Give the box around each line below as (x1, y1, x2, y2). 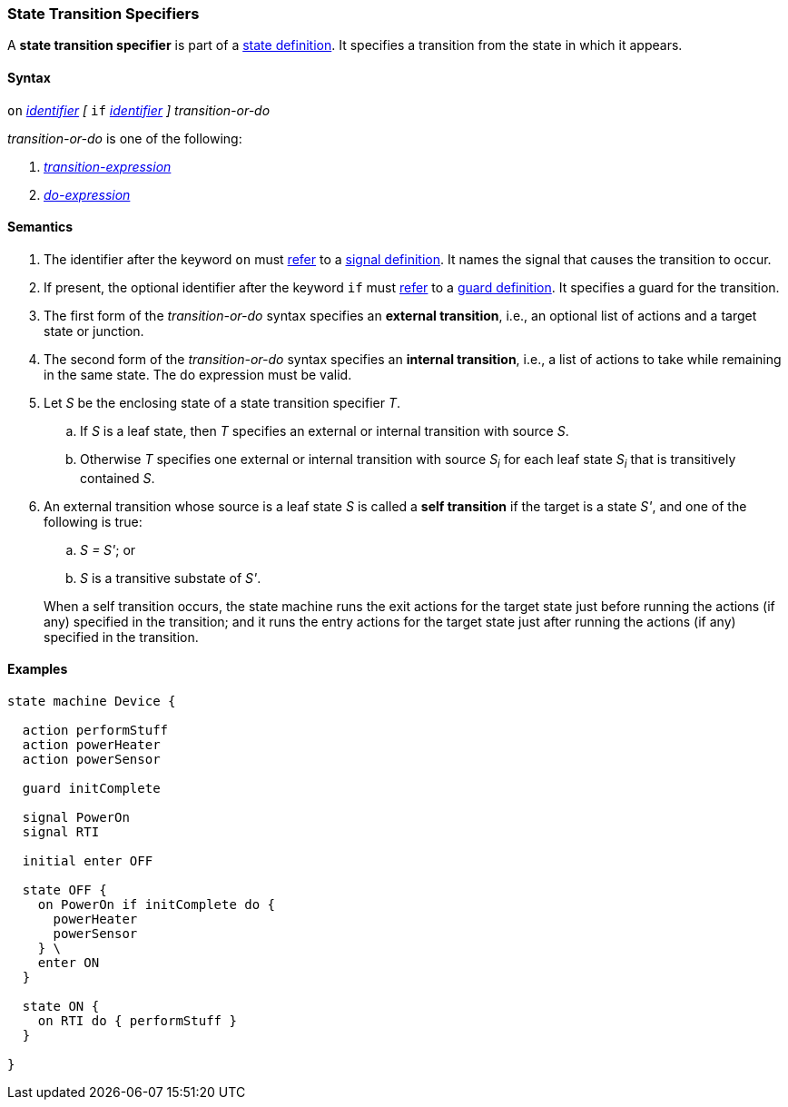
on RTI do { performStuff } (37, 1013, 237, 1028)
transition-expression (44, 158, 172, 174)
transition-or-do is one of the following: (7, 130, 242, 146)
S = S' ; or (80, 541, 136, 558)
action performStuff (22, 722, 169, 737)
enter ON (37, 954, 100, 970)
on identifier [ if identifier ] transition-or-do (7, 102, 271, 118)
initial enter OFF (22, 853, 153, 868)
